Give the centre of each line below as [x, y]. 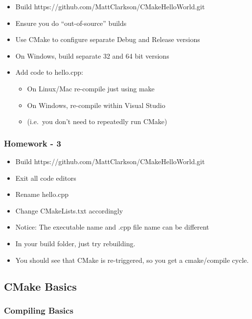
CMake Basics [40, 286]
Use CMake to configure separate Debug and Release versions [108, 39]
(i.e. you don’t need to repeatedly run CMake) [97, 121]
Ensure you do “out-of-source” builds [71, 23]
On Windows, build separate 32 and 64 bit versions [92, 55]
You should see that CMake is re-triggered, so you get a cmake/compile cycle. [132, 260]
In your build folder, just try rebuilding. [75, 243]
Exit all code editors [46, 178]
